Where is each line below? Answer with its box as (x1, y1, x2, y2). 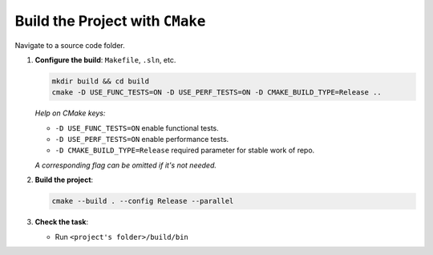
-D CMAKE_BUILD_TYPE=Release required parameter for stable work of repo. (55, 145, 315, 156)
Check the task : (34, 217, 88, 227)
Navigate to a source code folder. (14, 40, 126, 50)
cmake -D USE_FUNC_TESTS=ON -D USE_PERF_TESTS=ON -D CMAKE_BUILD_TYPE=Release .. (51, 88, 382, 97)
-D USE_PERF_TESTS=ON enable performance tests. (55, 135, 229, 144)
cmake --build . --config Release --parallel (51, 196, 234, 206)
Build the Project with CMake (14, 12, 206, 30)
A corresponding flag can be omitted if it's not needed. (34, 160, 216, 170)
